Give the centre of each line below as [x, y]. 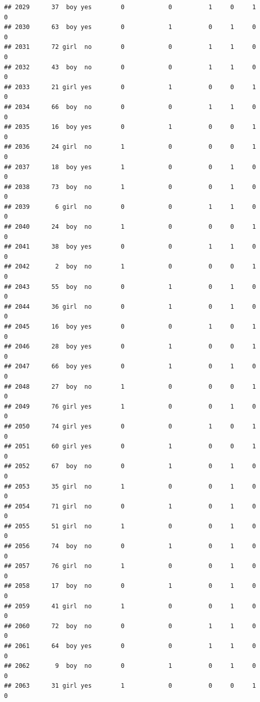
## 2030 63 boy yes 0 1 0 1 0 [130, 27]
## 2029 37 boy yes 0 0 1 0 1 [130, 7]
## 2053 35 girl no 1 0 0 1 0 [130, 486]
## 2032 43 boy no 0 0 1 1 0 [130, 67]
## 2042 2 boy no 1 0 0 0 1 [130, 267]
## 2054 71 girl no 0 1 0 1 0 [130, 506]
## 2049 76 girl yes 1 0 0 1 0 [130, 406]
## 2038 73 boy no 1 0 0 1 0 [130, 187]
